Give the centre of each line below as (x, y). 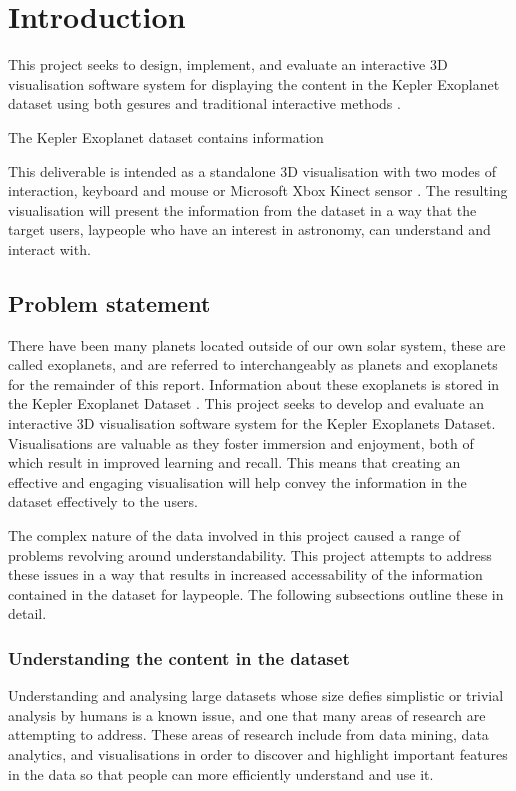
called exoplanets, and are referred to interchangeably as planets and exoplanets (253, 364)
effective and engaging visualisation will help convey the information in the (237, 481)
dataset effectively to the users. (103, 501)
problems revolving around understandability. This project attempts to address (250, 554)
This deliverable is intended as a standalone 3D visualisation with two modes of (252, 170)
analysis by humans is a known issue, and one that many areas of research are (247, 714)
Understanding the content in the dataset (179, 657)
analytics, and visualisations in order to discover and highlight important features (258, 753)
